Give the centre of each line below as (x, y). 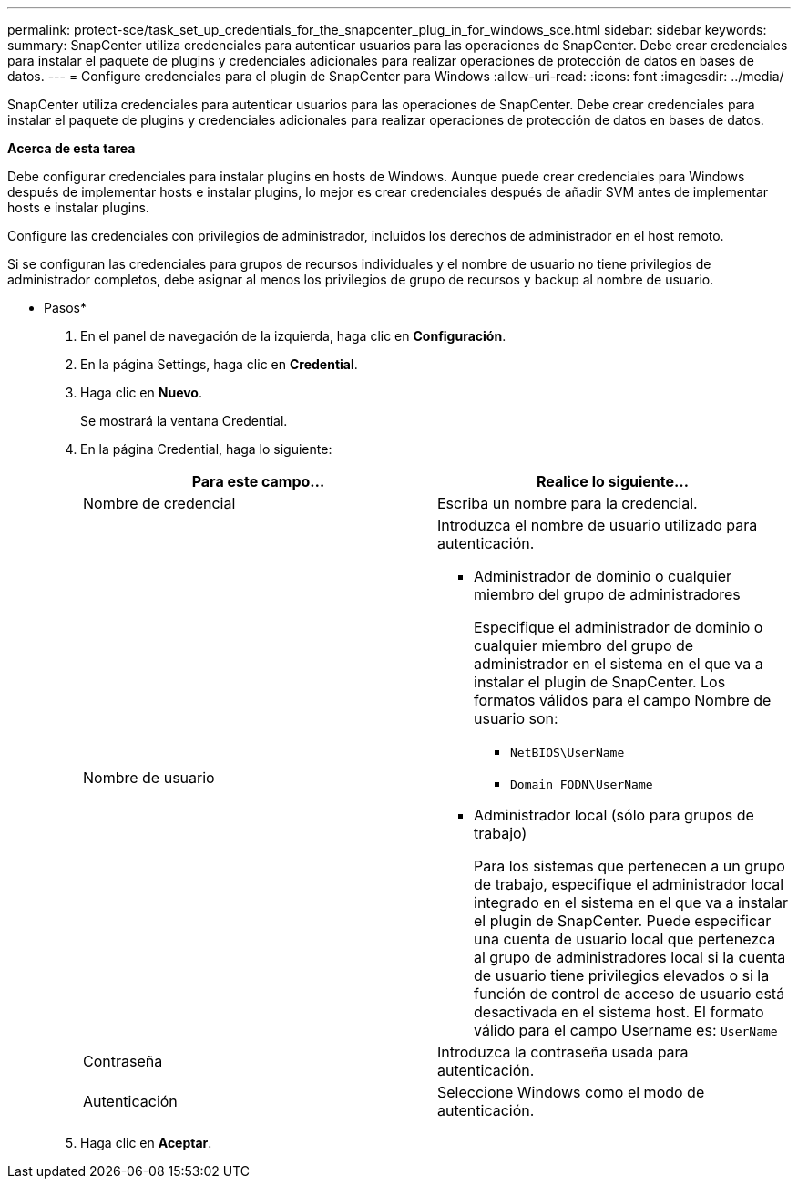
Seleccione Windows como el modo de (571, 1092)
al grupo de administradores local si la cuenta (630, 957)
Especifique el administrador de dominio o (619, 627)
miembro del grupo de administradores (607, 594)
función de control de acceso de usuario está (629, 994)
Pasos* (65, 308)
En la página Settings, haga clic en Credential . (219, 364)
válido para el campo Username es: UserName (626, 1030)
